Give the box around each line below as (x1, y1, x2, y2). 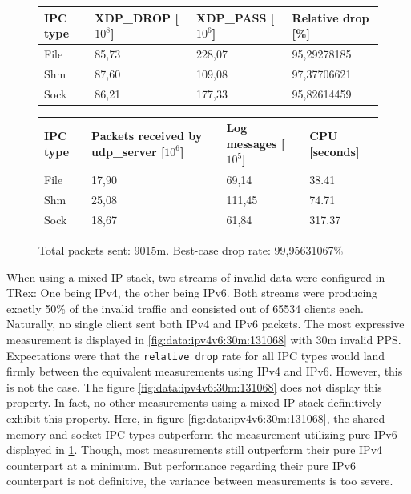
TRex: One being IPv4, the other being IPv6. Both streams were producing (6, 284, 378, 301)
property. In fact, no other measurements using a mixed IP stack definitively (6, 394, 382, 411)
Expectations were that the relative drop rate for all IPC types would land (6, 347, 385, 363)
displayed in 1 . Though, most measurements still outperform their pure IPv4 (6, 441, 383, 458)
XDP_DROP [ (95, 9, 179, 26)
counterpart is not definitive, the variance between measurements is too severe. (6, 472, 393, 489)
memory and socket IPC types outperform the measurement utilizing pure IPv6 (6, 425, 397, 442)
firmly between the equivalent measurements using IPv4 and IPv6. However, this (6, 363, 403, 380)
